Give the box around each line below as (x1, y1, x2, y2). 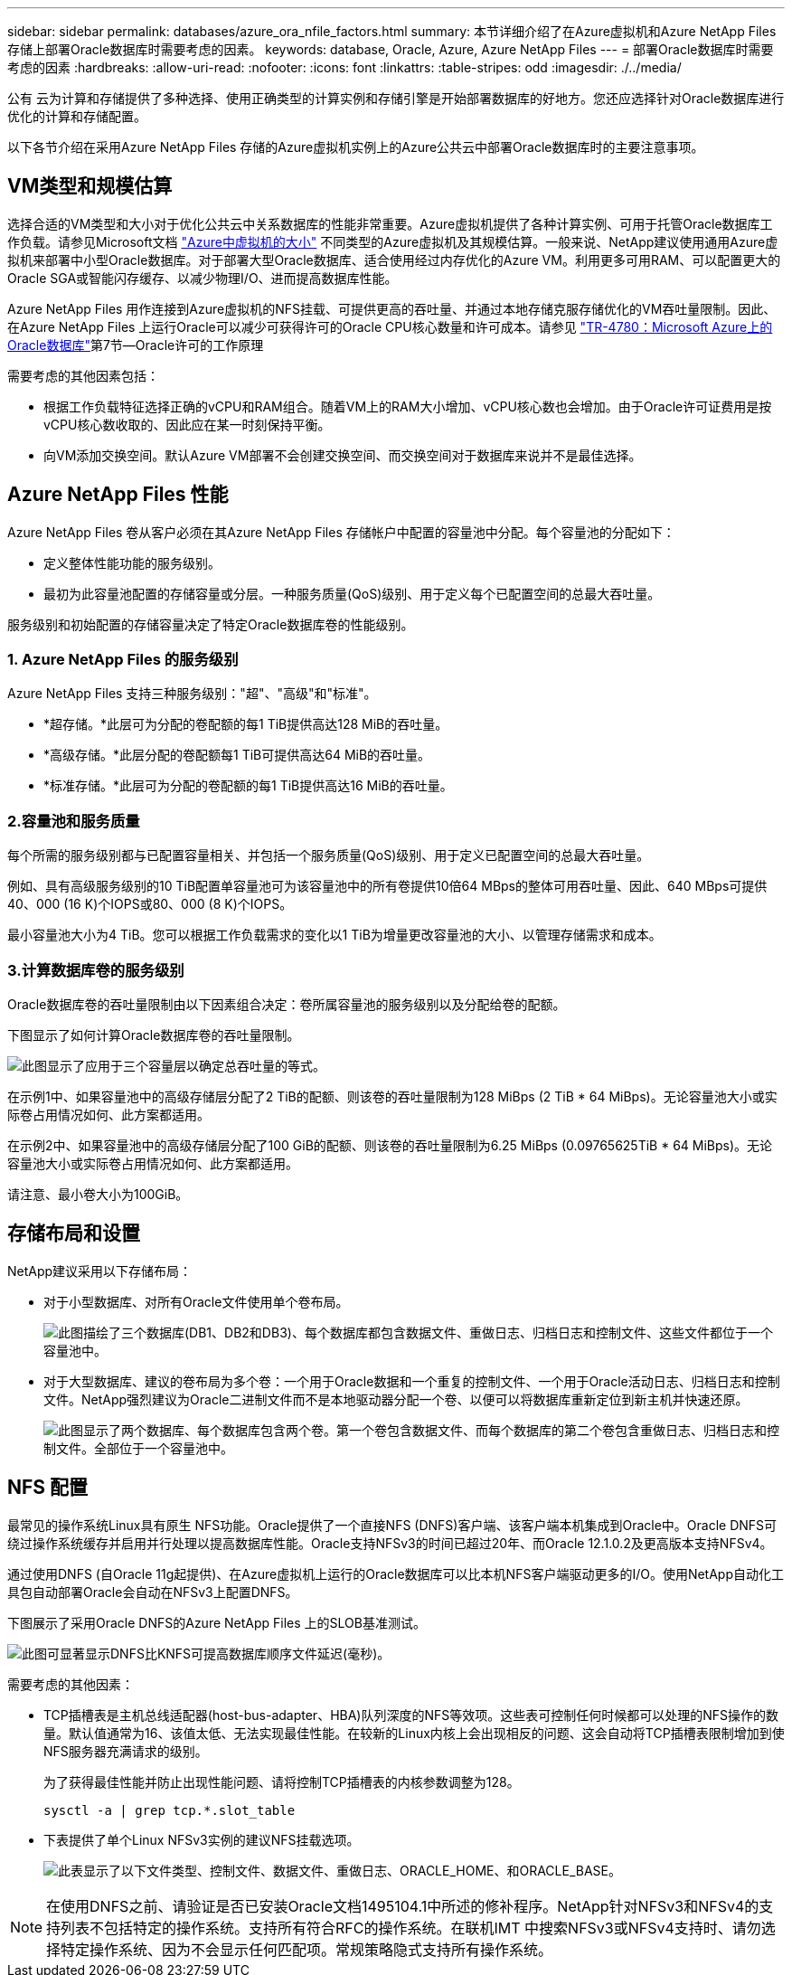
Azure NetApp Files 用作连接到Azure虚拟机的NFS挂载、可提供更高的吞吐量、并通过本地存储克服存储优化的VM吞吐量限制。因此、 (7, 300, 777, 317)
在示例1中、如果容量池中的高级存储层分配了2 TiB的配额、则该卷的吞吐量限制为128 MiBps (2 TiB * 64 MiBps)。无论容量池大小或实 (7, 1088, 778, 1104)
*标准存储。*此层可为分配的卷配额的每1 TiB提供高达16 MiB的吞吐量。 (43, 778, 453, 794)
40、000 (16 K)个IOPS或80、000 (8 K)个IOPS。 (7, 896, 293, 912)
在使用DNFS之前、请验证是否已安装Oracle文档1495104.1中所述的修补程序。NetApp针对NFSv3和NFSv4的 (46, 1896, 759, 1915)
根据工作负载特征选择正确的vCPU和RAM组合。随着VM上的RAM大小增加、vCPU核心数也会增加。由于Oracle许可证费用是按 (43, 398, 772, 414)
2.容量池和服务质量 (7, 811, 140, 830)
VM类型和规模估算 (7, 175, 173, 198)
